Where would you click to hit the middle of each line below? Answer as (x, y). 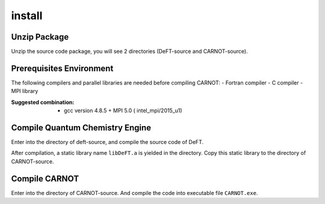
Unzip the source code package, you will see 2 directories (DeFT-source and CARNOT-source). (129, 52)
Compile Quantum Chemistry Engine (81, 127)
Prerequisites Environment (62, 68)
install (27, 16)
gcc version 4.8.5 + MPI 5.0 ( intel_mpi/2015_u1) (123, 110)
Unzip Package (40, 37)
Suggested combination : (43, 102)
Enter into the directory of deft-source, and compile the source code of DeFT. (107, 142)
